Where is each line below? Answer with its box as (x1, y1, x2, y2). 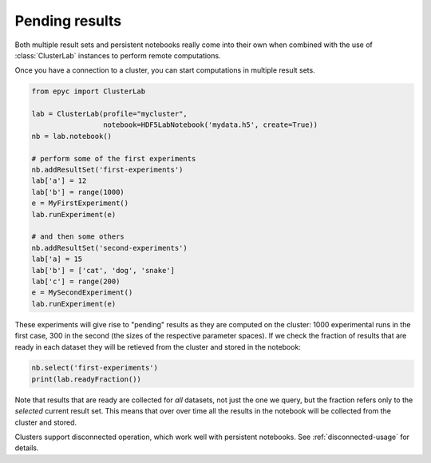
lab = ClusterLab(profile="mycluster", (31, 109, 188, 119)
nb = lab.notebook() (31, 132, 112, 140)
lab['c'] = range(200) (31, 276, 121, 286)
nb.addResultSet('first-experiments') (31, 165, 184, 175)
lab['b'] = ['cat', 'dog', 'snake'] (31, 266, 176, 275)
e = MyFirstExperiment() (31, 199, 129, 208)
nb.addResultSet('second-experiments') (31, 243, 188, 252)
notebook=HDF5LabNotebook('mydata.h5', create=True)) (102, 121, 318, 129)
